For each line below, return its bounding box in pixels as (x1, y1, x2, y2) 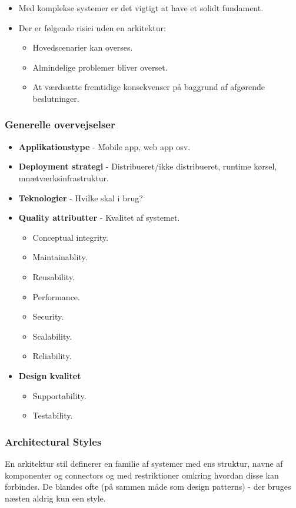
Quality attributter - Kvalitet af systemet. (18, 211, 180, 224)
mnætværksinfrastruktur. (18, 171, 109, 184)
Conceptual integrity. (32, 231, 108, 243)
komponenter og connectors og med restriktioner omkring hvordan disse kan (5, 469, 279, 481)
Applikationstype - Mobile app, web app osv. (18, 140, 191, 152)
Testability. (32, 409, 73, 421)
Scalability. (32, 330, 72, 342)
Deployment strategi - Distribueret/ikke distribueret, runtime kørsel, (18, 160, 277, 172)
